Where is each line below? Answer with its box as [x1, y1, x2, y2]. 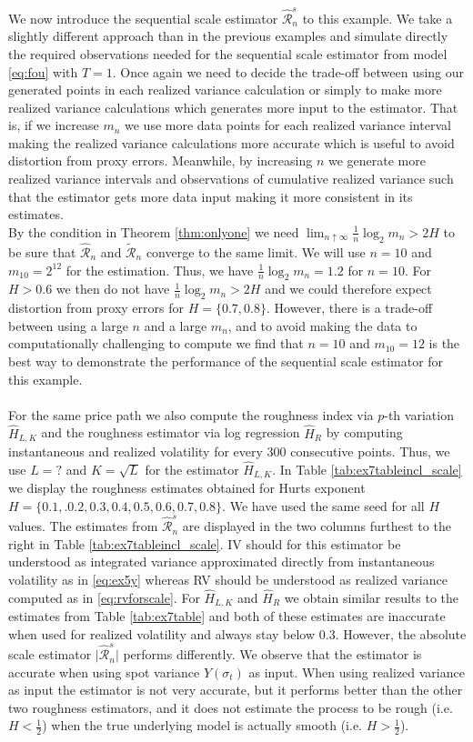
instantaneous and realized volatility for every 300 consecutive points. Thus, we [8, 441, 450, 460]
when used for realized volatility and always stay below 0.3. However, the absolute [8, 624, 467, 643]
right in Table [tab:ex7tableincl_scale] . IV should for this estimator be [8, 534, 401, 553]
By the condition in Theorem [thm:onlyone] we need [8, 222, 299, 241]
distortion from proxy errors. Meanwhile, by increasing [8, 151, 313, 170]
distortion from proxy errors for [8, 298, 184, 317]
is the [428, 334, 460, 353]
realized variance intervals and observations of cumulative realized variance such [8, 169, 454, 188]
